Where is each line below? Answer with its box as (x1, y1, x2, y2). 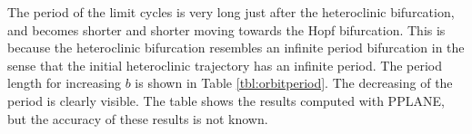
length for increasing (7, 73, 122, 92)
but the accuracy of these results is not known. (7, 109, 268, 128)
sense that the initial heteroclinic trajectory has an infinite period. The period (7, 55, 443, 74)
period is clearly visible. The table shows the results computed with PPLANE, (7, 91, 445, 110)
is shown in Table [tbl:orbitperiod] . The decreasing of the (135, 73, 453, 92)
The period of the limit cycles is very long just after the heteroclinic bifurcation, (7, 3, 455, 21)
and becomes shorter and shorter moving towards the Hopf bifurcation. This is (7, 20, 446, 39)
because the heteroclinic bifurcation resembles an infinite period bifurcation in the (7, 38, 465, 57)
